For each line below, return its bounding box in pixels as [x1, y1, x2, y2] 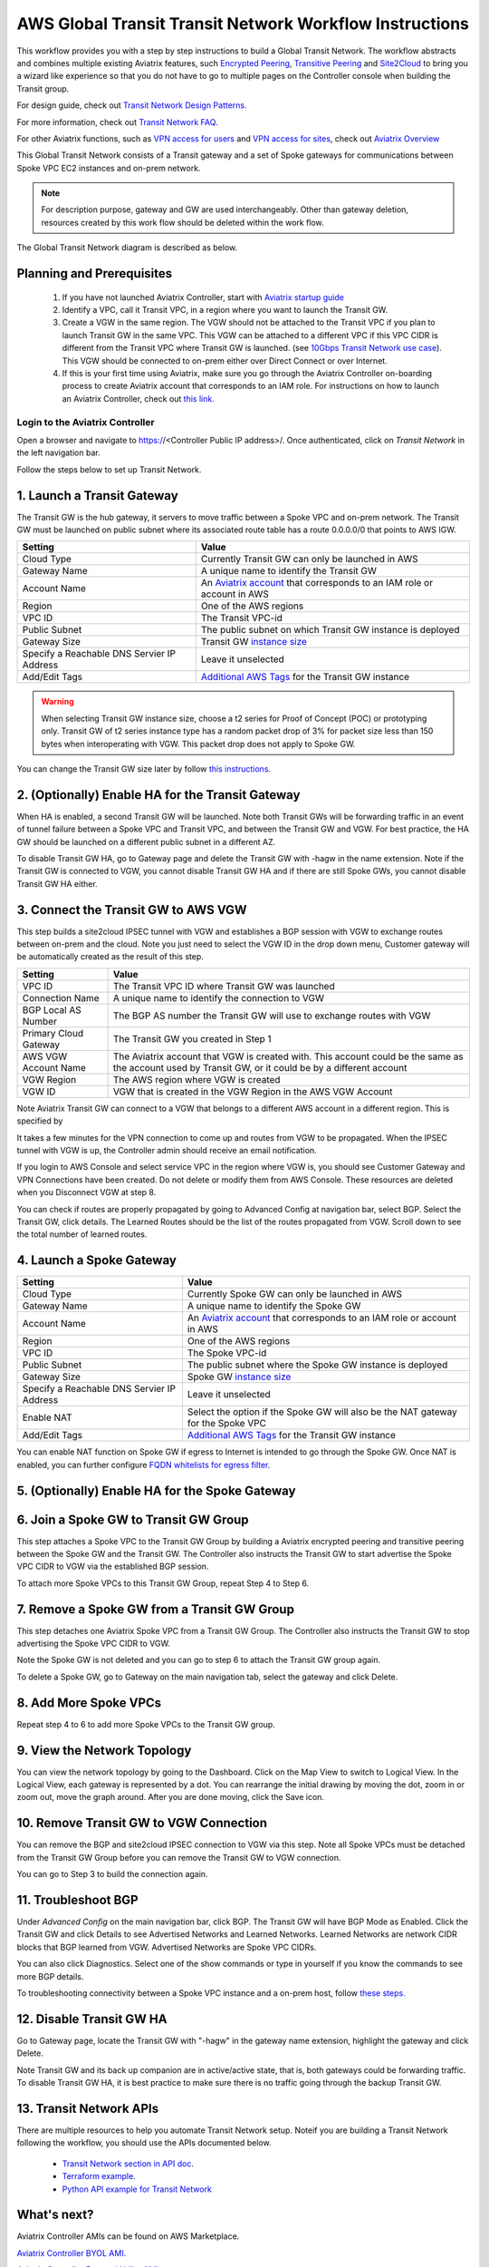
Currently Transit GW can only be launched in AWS [200, 553, 418, 566]
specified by [16, 1115, 63, 1126]
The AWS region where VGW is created [112, 1073, 281, 1085]
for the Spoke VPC [187, 1417, 267, 1430]
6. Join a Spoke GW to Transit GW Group [16, 1512, 249, 1527]
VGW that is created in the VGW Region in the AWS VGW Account [112, 1085, 393, 1097]
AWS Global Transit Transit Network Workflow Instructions [16, 14, 470, 34]
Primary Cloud [22, 1026, 84, 1039]
